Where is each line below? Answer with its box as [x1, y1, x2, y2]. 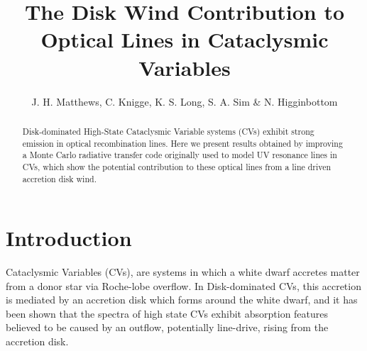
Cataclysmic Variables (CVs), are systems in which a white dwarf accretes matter [6, 264, 360, 279]
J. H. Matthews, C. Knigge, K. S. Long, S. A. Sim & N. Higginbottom [31, 94, 338, 108]
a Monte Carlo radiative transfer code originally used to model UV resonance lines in [22, 149, 337, 161]
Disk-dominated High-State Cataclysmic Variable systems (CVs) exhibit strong [22, 125, 314, 137]
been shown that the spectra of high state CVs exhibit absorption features [6, 306, 329, 321]
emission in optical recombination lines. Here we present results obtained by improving [22, 137, 343, 149]
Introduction [6, 223, 132, 252]
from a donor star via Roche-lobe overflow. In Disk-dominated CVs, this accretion [6, 278, 361, 293]
